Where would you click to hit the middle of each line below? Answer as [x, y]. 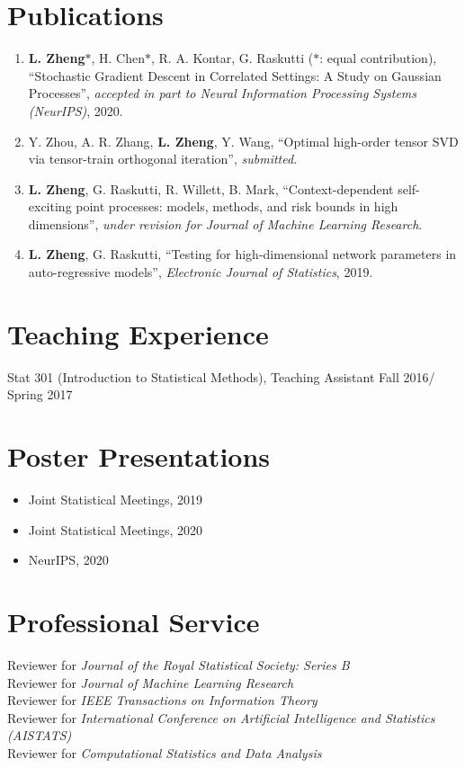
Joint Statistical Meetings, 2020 [116, 529]
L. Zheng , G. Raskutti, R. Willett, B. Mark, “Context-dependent [211, 188]
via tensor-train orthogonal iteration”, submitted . [163, 159]
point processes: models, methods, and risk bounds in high [237, 206]
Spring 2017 [40, 394]
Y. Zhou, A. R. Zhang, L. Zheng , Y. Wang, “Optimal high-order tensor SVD [243, 141]
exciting [50, 206]
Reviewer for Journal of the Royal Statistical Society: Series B [179, 665]
